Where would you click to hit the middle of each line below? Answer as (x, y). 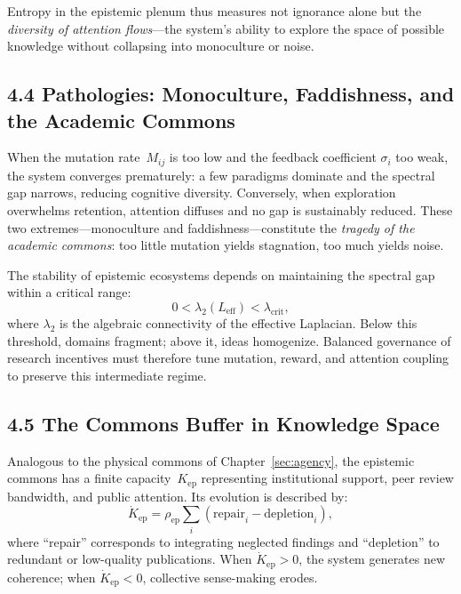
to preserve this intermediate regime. (107, 375)
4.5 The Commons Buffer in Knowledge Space (223, 423)
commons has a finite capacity (89, 478)
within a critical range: (69, 292)
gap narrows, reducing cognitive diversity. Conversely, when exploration (202, 193)
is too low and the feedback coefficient (273, 157)
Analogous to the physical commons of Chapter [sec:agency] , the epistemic (211, 460)
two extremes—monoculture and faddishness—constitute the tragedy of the (211, 227)
